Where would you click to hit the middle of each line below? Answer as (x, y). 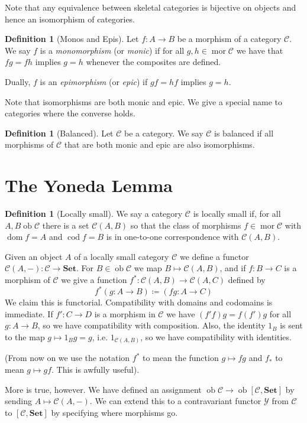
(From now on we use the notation (67, 358)
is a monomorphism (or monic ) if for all (112, 50)
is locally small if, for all (237, 214)
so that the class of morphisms (186, 225)
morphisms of (29, 144)
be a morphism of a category (229, 39)
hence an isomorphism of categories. (70, 19)
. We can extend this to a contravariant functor (175, 401)
